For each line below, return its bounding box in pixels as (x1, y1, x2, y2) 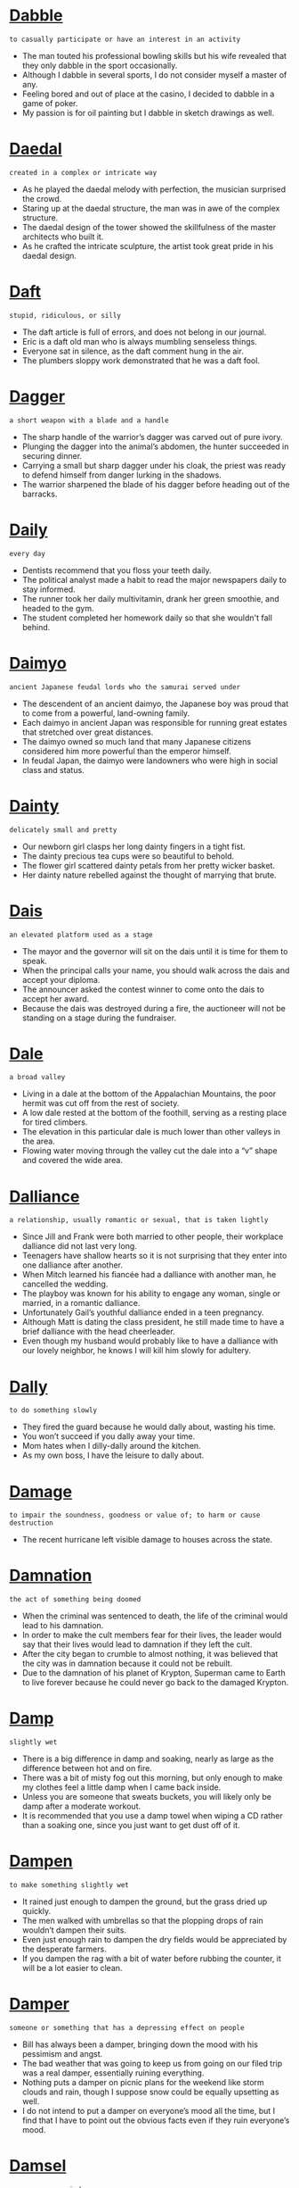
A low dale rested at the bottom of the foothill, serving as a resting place (21, 1108, 287, 1119)
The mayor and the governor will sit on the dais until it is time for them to (21, 945, 288, 956)
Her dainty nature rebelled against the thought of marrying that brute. (21, 869, 278, 880)
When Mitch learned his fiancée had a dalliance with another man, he (21, 1269, 277, 1280)
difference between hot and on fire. (21, 1763, 153, 1774)
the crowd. (21, 193, 62, 204)
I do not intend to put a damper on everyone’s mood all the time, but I (21, 2106, 276, 2116)
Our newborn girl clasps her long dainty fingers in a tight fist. (21, 841, 246, 852)
